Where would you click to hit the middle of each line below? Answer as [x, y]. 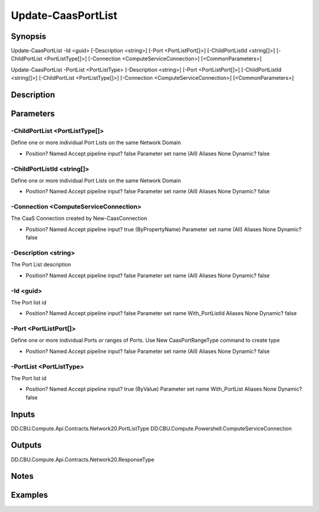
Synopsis [29, 36]
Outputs [26, 445]
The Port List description [41, 265]
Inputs [23, 414]
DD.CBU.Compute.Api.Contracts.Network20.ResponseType [83, 459]
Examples [30, 495]
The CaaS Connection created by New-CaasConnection [79, 218]
